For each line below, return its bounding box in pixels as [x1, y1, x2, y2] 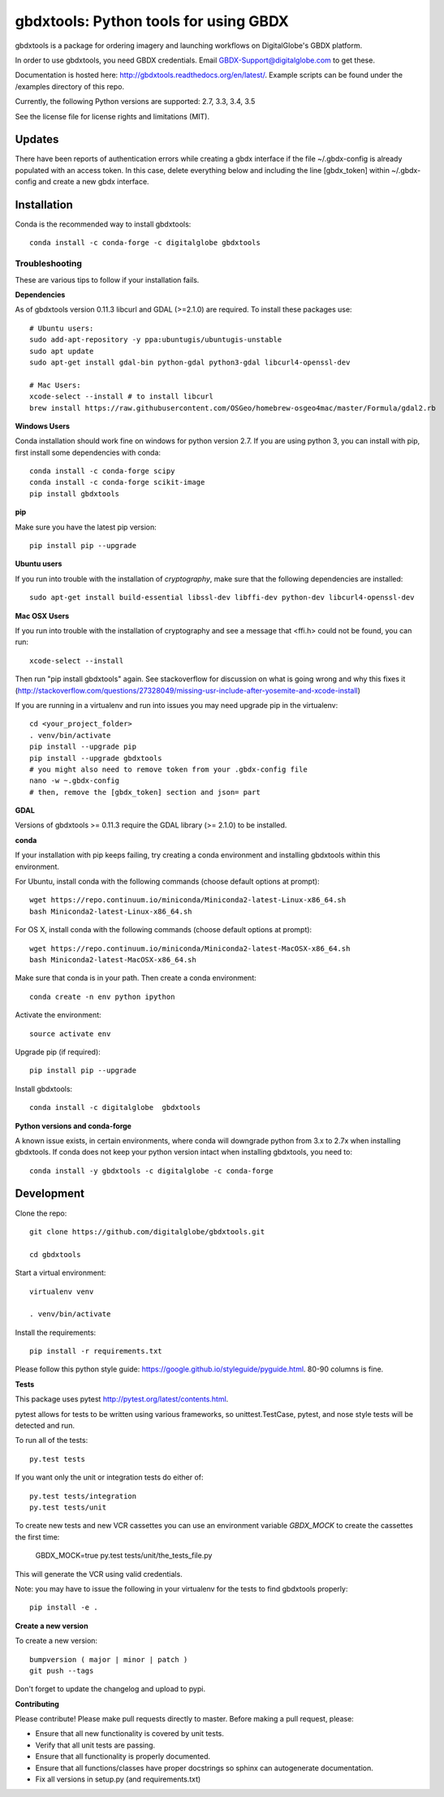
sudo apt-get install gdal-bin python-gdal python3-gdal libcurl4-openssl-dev [29, 357, 351, 367]
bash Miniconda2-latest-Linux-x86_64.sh [29, 906, 192, 916]
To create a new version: [15, 1636, 97, 1646]
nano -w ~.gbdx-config [29, 776, 120, 785]
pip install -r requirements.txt [29, 1346, 162, 1356]
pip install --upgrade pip [29, 742, 137, 751]
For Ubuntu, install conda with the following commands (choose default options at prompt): [15, 877, 320, 887]
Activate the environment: [15, 1010, 101, 1020]
